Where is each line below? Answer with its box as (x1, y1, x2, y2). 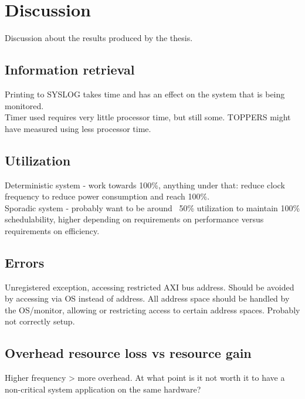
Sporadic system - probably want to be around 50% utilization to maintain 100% (5, 201, 300, 214)
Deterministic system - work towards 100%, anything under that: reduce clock (5, 178, 285, 191)
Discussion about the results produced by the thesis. (5, 32, 193, 44)
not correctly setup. (5, 315, 75, 327)
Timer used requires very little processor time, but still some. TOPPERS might (5, 111, 291, 123)
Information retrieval (5, 60, 135, 79)
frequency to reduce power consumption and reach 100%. (5, 190, 210, 202)
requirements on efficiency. (5, 224, 100, 236)
